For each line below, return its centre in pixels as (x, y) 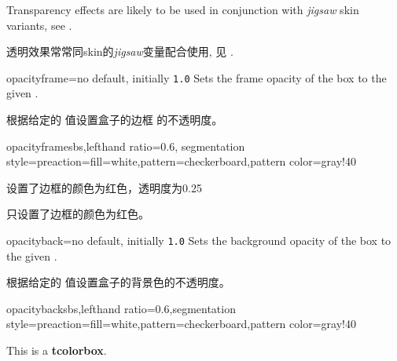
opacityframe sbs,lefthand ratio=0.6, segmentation (126, 146)
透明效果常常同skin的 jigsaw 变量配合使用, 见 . (120, 51)
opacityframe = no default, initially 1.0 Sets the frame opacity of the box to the (197, 77)
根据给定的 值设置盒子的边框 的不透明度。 (115, 120)
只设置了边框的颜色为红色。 (78, 214)
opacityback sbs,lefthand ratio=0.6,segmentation (121, 308)
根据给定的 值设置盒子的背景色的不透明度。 (118, 282)
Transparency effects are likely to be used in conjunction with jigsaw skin (183, 9)
